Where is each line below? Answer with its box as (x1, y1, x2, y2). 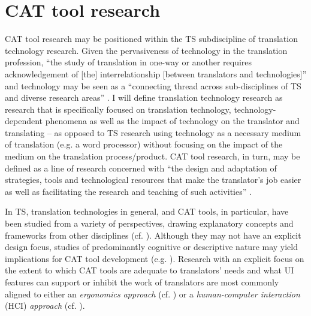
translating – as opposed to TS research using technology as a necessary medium (5, 126, 301, 139)
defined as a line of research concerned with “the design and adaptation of (5, 161, 277, 174)
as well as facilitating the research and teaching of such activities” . (5, 185, 252, 197)
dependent (5, 115, 43, 127)
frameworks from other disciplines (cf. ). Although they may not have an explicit (5, 228, 301, 241)
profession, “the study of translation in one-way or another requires (5, 56, 252, 68)
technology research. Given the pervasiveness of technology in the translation (5, 44, 288, 56)
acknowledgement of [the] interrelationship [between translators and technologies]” (5, 67, 307, 80)
